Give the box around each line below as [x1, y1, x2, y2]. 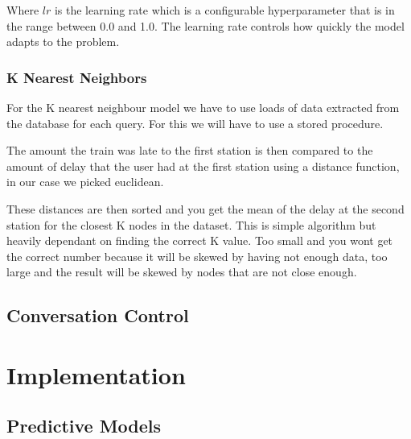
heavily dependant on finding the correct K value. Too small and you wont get [6, 232, 393, 249]
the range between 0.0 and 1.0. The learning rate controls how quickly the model [6, 17, 405, 34]
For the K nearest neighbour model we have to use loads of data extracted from [6, 99, 400, 115]
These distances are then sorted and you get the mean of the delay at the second [6, 200, 405, 217]
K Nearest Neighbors [6, 67, 147, 87]
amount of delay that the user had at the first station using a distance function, [6, 157, 400, 174]
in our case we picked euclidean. [6, 173, 164, 190]
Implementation [6, 358, 186, 391]
